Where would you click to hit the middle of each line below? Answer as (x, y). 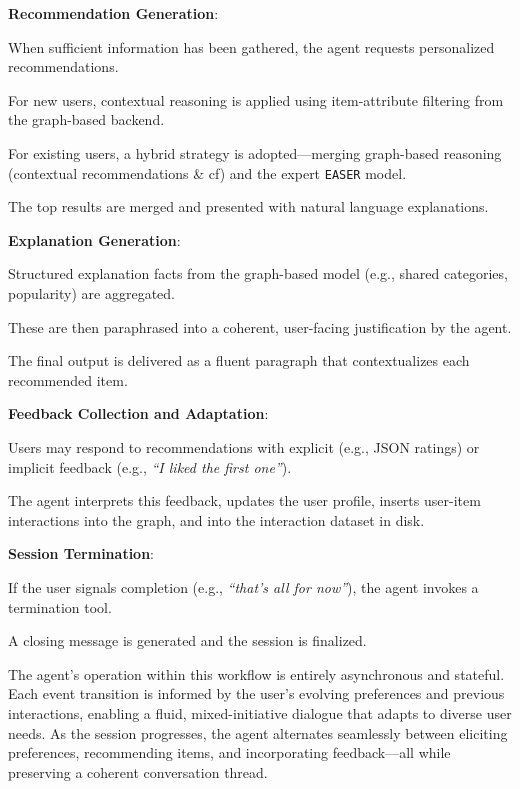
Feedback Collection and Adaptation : (138, 413)
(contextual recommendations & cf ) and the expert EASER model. (207, 172)
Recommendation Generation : (113, 13)
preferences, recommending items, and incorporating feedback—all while (229, 752)
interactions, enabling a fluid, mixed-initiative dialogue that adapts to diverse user (260, 712)
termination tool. (60, 606)
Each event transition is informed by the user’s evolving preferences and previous (256, 693)
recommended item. (68, 379)
